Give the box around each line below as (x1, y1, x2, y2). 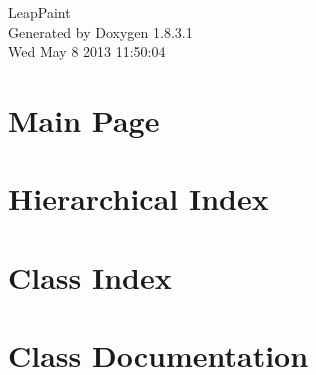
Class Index (8, 256, 172, 297)
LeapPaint (8, 2, 71, 22)
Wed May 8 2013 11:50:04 (8, 41, 166, 62)
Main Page (8, 99, 160, 140)
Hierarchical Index (8, 178, 269, 219)
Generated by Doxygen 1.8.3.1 (8, 21, 193, 42)
